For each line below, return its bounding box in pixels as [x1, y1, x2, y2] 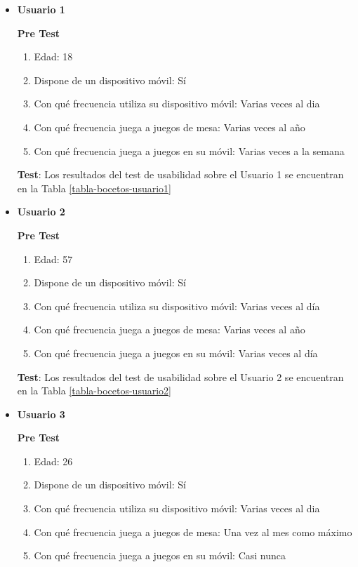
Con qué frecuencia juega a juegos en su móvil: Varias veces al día [34, 345, 318, 360]
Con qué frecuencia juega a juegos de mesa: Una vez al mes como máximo [34, 524, 352, 539]
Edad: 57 [34, 251, 73, 266]
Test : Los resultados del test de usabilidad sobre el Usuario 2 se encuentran [17, 369, 344, 384]
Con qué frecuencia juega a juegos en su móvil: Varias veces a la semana [34, 143, 345, 158]
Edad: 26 [34, 453, 73, 468]
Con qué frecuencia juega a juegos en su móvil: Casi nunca [34, 548, 286, 563]
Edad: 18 [34, 49, 73, 64]
